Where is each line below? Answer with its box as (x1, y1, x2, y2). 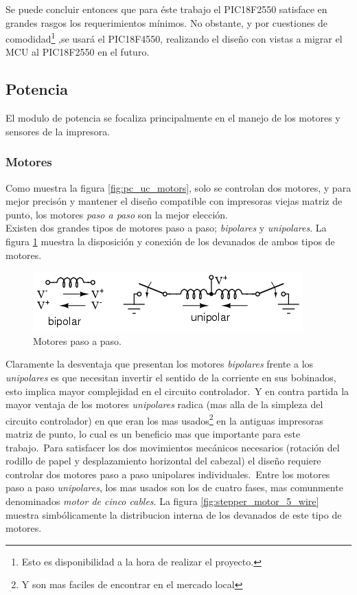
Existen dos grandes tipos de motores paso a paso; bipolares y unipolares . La (5, 221, 327, 235)
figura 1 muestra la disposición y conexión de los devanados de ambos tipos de (5, 234, 335, 249)
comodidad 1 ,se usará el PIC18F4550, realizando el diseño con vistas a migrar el (5, 30, 343, 45)
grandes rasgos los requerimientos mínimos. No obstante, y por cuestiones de (5, 15, 328, 30)
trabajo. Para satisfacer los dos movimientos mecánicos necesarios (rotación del (5, 440, 340, 454)
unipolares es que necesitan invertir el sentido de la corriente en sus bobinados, (5, 370, 336, 384)
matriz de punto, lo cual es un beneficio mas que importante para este (5, 427, 301, 441)
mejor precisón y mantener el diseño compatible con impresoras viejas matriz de (5, 194, 343, 208)
